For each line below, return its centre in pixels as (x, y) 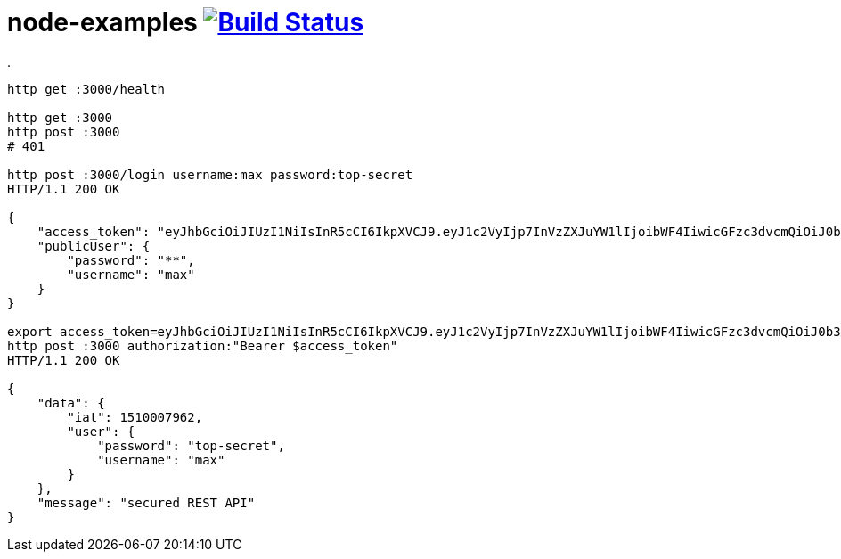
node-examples (102, 22)
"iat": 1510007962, (135, 417)
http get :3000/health (86, 89)
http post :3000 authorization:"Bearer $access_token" (203, 345)
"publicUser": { (94, 246)
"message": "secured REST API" (146, 502)
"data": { (71, 403)
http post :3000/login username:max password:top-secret (210, 174)
